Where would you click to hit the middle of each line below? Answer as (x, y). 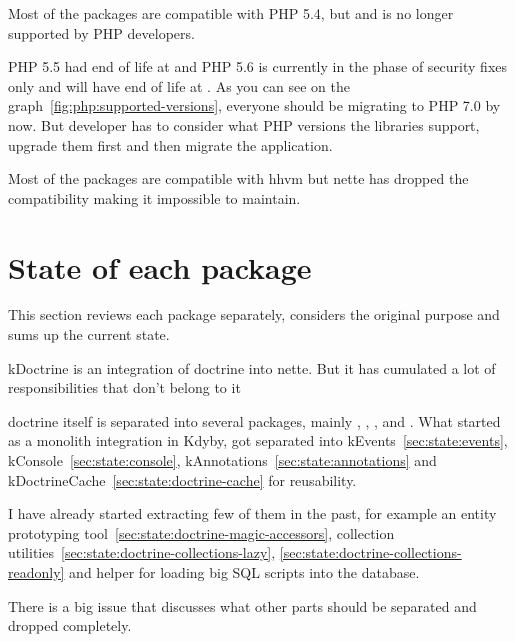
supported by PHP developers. (101, 32)
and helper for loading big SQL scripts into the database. (244, 572)
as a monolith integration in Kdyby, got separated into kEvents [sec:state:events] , (258, 440)
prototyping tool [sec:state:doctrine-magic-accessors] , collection (201, 532)
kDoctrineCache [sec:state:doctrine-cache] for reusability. (182, 479)
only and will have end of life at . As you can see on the (179, 85)
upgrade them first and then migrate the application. (170, 144)
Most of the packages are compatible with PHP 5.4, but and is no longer (231, 13)
